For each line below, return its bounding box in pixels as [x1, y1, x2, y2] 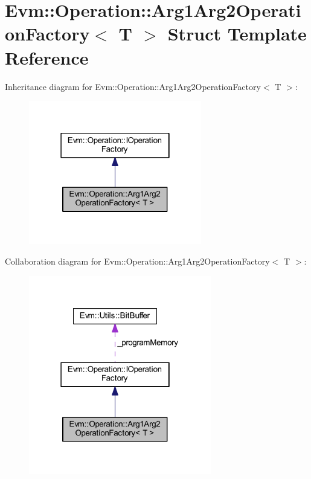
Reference [5, 45, 89, 69]
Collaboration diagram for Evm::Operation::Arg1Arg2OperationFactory [5, 255, 270, 268]
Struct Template [167, 21, 307, 46]
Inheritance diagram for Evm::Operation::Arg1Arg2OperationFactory [5, 80, 261, 92]
